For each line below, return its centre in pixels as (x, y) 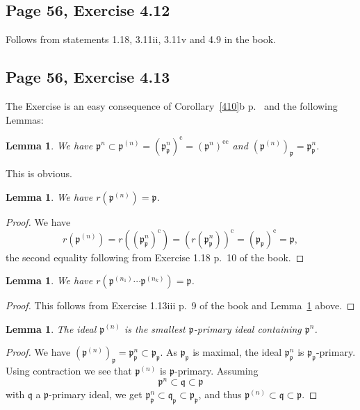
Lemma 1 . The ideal (51, 328)
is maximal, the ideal (237, 352)
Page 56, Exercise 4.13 (88, 77)
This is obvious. (39, 173)
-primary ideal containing (247, 328)
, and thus (220, 394)
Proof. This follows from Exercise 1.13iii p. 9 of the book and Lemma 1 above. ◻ (180, 305)
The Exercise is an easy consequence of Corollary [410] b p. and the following (172, 106)
